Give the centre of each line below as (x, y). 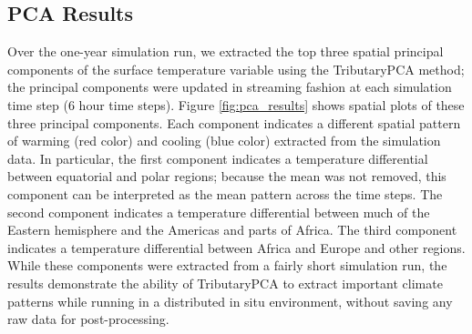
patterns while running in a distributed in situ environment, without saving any (230, 301)
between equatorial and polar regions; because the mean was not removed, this (227, 176)
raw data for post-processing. (88, 319)
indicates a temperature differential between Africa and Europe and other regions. (236, 247)
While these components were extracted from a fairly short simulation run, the (227, 265)
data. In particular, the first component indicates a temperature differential (218, 158)
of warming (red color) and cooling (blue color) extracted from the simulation (224, 141)
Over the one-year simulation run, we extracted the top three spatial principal (226, 51)
